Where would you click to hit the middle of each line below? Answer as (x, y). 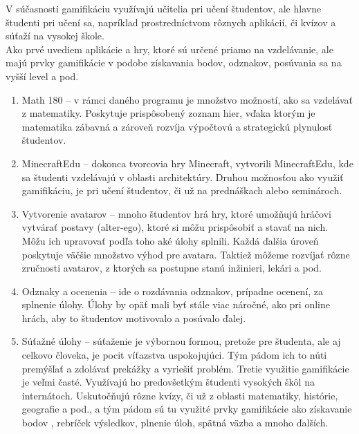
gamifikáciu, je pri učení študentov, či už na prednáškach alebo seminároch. (182, 190)
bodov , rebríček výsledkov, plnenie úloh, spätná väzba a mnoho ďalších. (175, 423)
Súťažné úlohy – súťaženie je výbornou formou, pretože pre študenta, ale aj (181, 341)
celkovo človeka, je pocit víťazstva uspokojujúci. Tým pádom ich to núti (174, 355)
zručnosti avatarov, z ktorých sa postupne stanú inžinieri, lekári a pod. (172, 268)
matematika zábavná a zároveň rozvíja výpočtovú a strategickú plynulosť (177, 126)
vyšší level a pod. (42, 76)
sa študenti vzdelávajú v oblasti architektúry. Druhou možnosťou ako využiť (183, 177)
